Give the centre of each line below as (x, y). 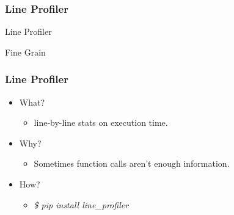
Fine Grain (25, 52)
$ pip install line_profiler (81, 204)
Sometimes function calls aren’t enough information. (132, 163)
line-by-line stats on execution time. (101, 122)
